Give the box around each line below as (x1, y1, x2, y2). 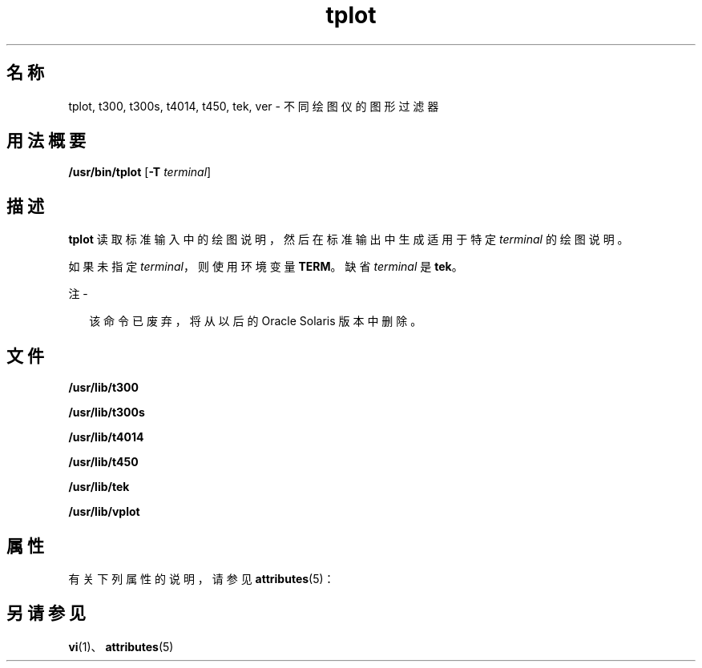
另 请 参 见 (6, 603, 86, 624)
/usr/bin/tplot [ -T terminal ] (68, 165, 212, 179)
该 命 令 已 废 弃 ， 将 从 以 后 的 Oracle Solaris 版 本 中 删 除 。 (89, 314, 422, 328)
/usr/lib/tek (68, 480, 130, 494)
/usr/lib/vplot (68, 505, 140, 519)
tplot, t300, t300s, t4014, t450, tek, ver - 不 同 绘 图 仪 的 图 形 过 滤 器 (68, 99, 439, 113)
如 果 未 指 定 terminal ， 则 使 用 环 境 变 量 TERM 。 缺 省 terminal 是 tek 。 (68, 260, 463, 274)
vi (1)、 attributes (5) (68, 639, 174, 654)
